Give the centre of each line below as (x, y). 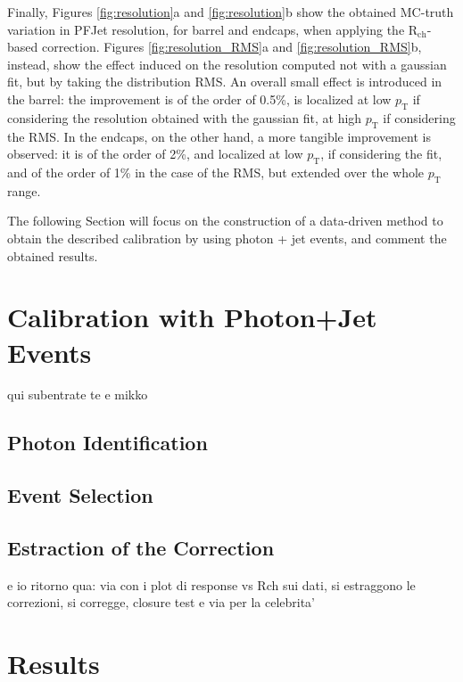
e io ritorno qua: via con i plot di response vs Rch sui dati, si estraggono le (211, 584)
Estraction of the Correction (141, 547)
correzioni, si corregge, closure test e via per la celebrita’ (161, 602)
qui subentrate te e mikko (78, 394)
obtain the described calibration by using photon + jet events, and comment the (227, 238)
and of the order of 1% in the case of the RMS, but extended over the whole (216, 172)
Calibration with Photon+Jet (192, 317)
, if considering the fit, (381, 154)
